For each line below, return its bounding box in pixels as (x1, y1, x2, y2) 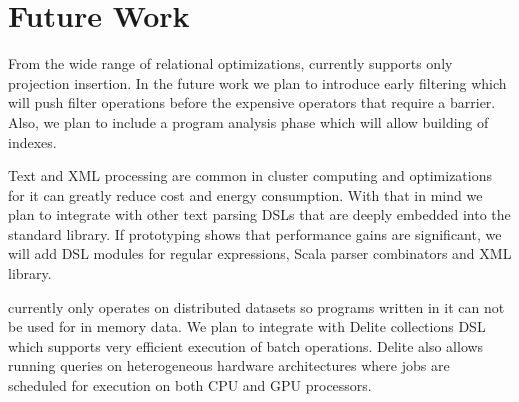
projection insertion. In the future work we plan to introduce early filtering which (8, 72, 507, 93)
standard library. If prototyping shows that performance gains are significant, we (8, 223, 502, 244)
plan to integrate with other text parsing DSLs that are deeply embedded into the (8, 204, 511, 225)
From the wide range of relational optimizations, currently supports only (8, 53, 453, 74)
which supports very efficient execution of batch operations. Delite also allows (8, 335, 484, 356)
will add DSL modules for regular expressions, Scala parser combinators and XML (8, 243, 512, 264)
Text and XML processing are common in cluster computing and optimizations (8, 165, 493, 186)
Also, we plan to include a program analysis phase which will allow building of (8, 111, 489, 132)
